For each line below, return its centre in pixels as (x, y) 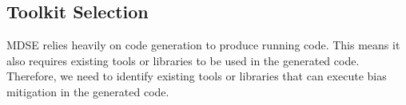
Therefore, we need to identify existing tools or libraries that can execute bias (197, 76)
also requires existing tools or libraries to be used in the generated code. (183, 60)
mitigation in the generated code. (88, 91)
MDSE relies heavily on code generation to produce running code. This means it (203, 45)
